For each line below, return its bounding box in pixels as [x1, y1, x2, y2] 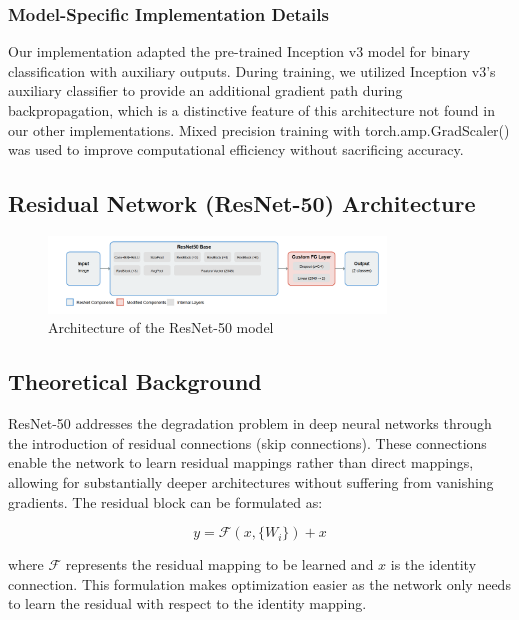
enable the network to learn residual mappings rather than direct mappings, [8, 452, 474, 473]
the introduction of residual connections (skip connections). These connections [8, 432, 487, 453]
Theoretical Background [8, 366, 262, 397]
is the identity [390, 554, 477, 575]
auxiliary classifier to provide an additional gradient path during [8, 80, 403, 101]
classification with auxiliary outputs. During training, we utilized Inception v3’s [8, 60, 496, 81]
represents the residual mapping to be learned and [65, 554, 374, 575]
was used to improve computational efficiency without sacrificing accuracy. [8, 139, 464, 160]
